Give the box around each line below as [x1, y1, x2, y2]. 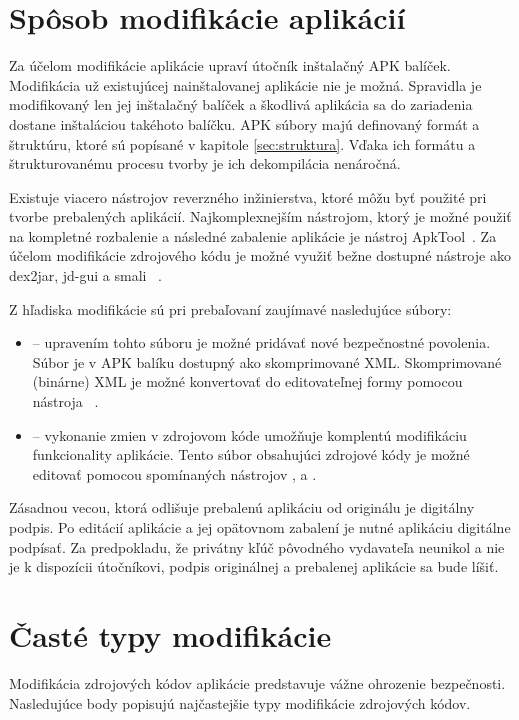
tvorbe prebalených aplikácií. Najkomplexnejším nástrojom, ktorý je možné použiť [9, 206, 512, 227]
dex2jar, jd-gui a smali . [9, 265, 162, 286]
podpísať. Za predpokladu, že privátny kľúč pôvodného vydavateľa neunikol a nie [9, 536, 505, 557]
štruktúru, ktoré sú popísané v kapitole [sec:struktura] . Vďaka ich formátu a [9, 133, 476, 154]
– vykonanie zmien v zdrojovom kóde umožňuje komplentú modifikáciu [32, 424, 467, 445]
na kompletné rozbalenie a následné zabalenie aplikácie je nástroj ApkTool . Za [9, 225, 497, 246]
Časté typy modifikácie [9, 614, 332, 655]
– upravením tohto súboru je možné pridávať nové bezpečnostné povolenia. [32, 332, 491, 353]
